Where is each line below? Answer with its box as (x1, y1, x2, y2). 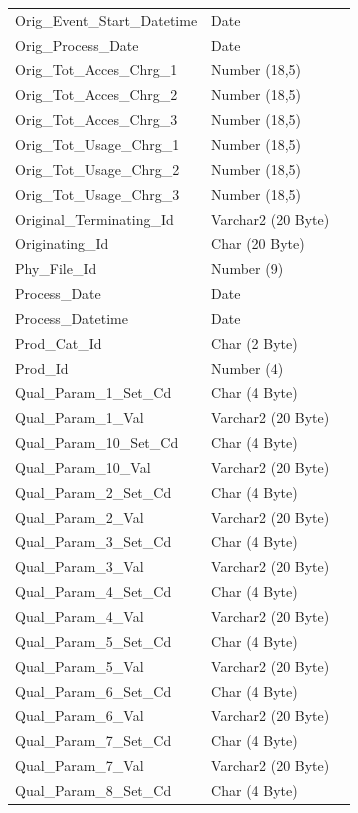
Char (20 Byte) (211, 233, 305, 254)
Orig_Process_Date (15, 34, 139, 55)
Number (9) (211, 258, 284, 279)
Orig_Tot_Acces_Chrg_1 (15, 59, 178, 80)
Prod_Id (15, 357, 69, 378)
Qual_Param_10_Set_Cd (15, 432, 179, 453)
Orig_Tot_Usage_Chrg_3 (15, 183, 180, 204)
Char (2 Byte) (211, 332, 298, 353)
